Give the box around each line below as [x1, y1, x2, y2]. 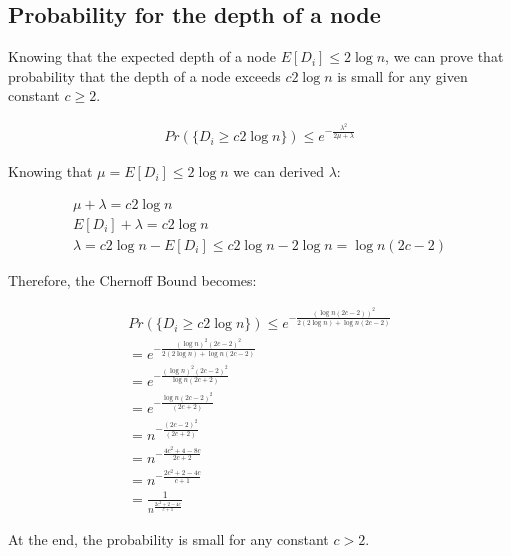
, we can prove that [385, 46, 504, 67]
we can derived [233, 161, 324, 182]
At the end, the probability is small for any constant [8, 529, 329, 550]
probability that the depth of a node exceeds [8, 65, 281, 86]
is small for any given [337, 65, 468, 86]
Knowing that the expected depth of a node [8, 46, 276, 67]
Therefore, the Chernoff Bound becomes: [8, 269, 257, 290]
